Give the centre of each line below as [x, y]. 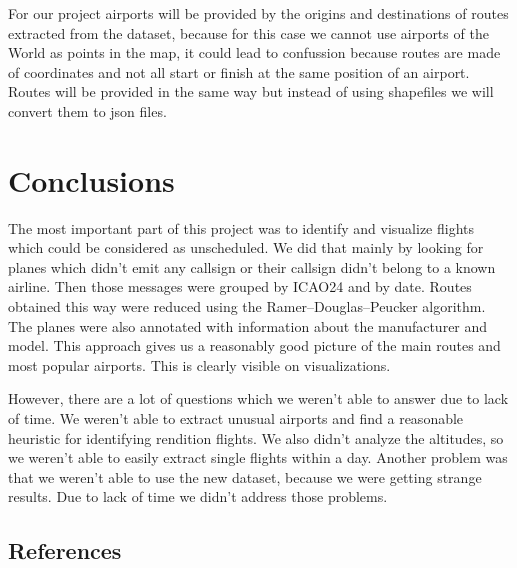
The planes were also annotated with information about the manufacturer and [248, 325]
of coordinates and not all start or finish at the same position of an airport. [239, 71]
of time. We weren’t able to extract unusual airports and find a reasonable [236, 418]
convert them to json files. [87, 110]
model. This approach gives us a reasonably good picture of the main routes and [254, 345]
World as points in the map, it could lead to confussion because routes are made [254, 52]
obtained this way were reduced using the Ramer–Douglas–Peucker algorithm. [247, 306]
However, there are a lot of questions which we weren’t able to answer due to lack [258, 398]
